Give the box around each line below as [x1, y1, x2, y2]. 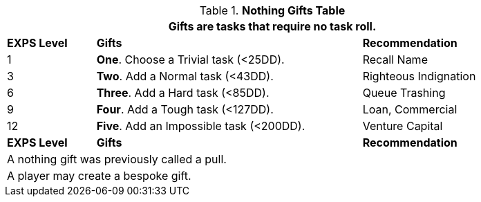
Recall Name [362, 53, 428, 66]
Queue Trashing [362, 86, 446, 100]
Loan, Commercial [362, 102, 458, 116]
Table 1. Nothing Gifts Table [199, 3, 346, 17]
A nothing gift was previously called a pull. [7, 152, 227, 166]
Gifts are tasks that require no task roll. [168, 19, 377, 33]
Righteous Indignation [362, 69, 476, 83]
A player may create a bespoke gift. [7, 169, 191, 183]
